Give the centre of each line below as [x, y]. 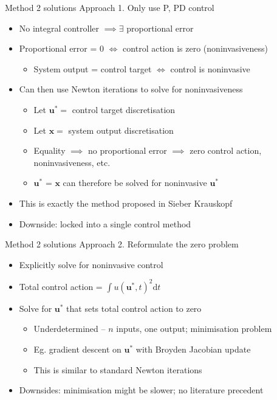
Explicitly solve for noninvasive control [91, 264]
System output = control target [93, 68]
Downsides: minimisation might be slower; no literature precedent [141, 390]
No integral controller [59, 28]
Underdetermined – [70, 329]
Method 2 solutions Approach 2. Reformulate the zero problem [122, 244]
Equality [50, 150]
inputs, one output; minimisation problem [194, 329]
